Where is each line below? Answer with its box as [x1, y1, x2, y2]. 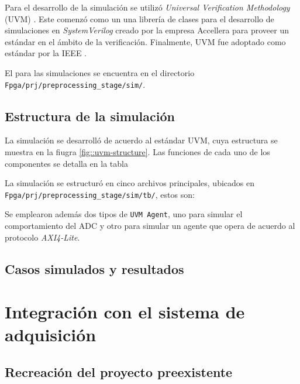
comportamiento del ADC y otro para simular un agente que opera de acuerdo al [5, 220, 295, 232]
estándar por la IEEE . [5, 47, 87, 59]
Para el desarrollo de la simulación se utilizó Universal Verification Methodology [5, 1, 290, 13]
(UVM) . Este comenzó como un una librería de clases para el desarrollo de [5, 12, 274, 25]
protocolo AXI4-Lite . [5, 231, 80, 243]
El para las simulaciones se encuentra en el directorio [5, 66, 195, 78]
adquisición [5, 323, 96, 347]
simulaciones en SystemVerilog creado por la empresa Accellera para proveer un [5, 24, 289, 36]
